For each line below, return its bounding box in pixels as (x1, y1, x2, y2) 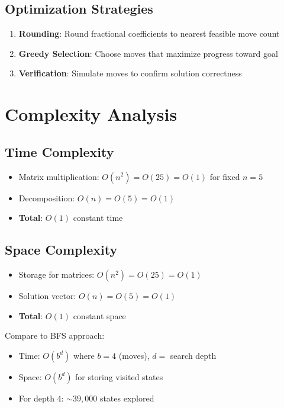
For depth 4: (18, 391, 64, 404)
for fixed (209, 170, 240, 182)
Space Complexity (5, 240, 118, 259)
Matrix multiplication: (18, 170, 99, 182)
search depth (170, 349, 217, 361)
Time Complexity (5, 142, 114, 160)
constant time (73, 211, 123, 224)
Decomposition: (18, 191, 75, 204)
